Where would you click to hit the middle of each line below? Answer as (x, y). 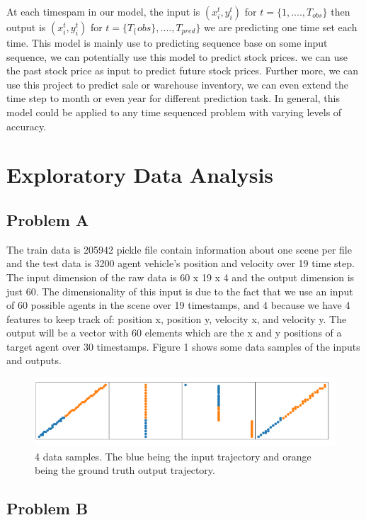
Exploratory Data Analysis (140, 175)
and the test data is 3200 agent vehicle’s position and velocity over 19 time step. (181, 263)
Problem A (48, 219)
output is (26, 27)
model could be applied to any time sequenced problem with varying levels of (174, 112)
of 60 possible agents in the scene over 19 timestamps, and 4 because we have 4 (178, 305)
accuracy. (27, 126)
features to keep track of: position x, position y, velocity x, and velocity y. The (177, 318)
